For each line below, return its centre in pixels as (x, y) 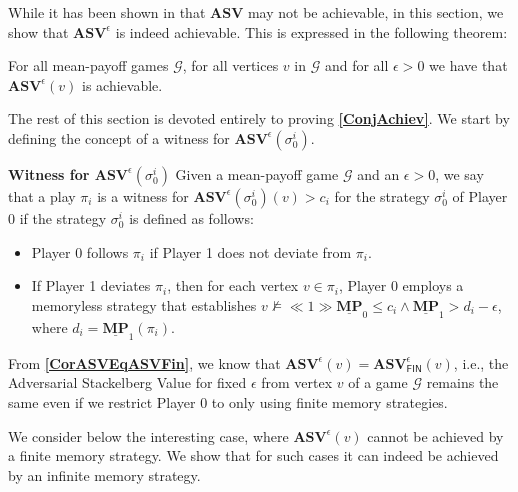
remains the (462, 382)
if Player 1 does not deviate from (250, 251)
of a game (378, 382)
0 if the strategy (57, 217)
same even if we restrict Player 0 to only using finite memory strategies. (228, 401)
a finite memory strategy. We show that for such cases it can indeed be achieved (253, 455)
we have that (468, 65)
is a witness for (143, 195)
